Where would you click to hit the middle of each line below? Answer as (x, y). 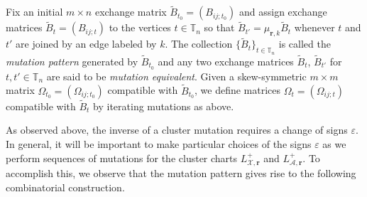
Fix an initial (34, 12)
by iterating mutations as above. (164, 106)
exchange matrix (131, 12)
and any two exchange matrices (226, 61)
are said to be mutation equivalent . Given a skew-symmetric (176, 76)
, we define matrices (238, 90)
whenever (314, 27)
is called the (305, 44)
